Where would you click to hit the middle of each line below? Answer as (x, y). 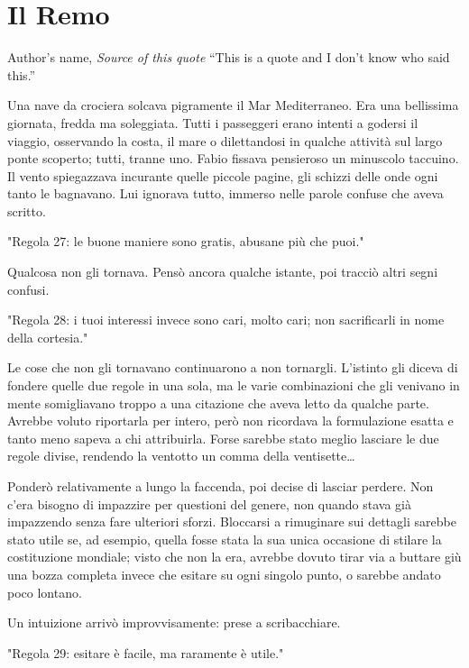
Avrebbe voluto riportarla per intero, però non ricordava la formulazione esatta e (230, 421)
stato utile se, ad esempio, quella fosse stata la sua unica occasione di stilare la (225, 539)
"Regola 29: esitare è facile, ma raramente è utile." (146, 652)
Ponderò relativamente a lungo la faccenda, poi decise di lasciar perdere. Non (221, 486)
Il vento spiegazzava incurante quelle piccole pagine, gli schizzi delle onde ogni (223, 175)
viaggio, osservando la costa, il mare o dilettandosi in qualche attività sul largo (225, 140)
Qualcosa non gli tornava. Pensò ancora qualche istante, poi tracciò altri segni (223, 272)
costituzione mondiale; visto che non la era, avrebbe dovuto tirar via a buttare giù (234, 557)
